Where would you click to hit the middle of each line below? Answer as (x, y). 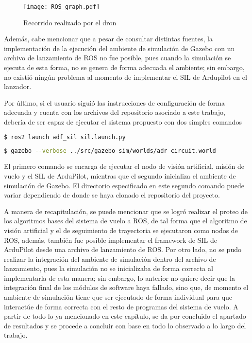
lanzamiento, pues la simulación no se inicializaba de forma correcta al (109, 268)
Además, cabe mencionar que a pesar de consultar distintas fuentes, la (108, 39)
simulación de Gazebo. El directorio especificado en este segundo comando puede (124, 185)
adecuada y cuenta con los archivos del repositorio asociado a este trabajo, (115, 112)
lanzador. (18, 86)
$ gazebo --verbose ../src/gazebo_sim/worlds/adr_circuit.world (110, 151)
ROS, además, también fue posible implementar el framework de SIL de (110, 240)
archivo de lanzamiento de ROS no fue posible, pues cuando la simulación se (118, 58)
